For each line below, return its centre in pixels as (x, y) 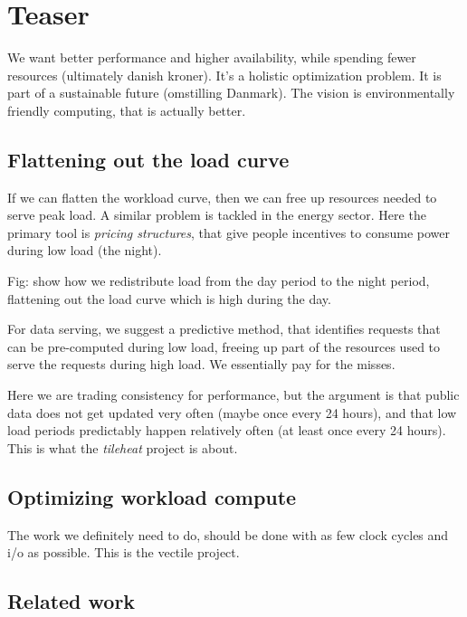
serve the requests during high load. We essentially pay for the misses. (201, 364)
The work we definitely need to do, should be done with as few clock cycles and (228, 534)
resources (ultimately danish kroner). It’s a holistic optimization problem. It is (224, 75)
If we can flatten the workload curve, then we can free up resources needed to (222, 197)
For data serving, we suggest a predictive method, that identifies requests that (224, 329)
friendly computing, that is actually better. (127, 110)
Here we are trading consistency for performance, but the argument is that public (233, 395)
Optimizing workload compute (152, 496)
